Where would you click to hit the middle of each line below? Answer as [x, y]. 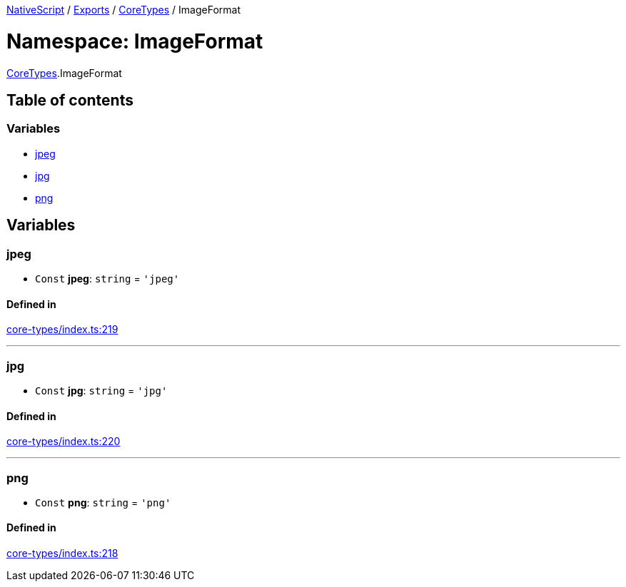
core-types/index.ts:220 [64, 441]
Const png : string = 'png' [103, 502]
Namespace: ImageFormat [135, 41]
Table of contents [70, 100]
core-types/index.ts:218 [62, 553]
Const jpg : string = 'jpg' [101, 390]
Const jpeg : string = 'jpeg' [107, 278]
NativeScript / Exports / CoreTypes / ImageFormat [124, 10]
